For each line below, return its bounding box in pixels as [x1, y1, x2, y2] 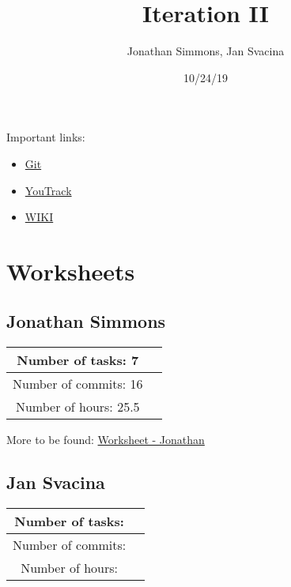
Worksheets [6, 254, 135, 287]
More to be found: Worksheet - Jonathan [6, 431, 205, 448]
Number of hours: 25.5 [15, 397, 140, 416]
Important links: [6, 129, 85, 145]
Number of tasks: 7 [17, 351, 139, 370]
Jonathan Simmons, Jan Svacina [127, 43, 285, 59]
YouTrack [25, 182, 72, 198]
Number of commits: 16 [13, 374, 143, 393]
